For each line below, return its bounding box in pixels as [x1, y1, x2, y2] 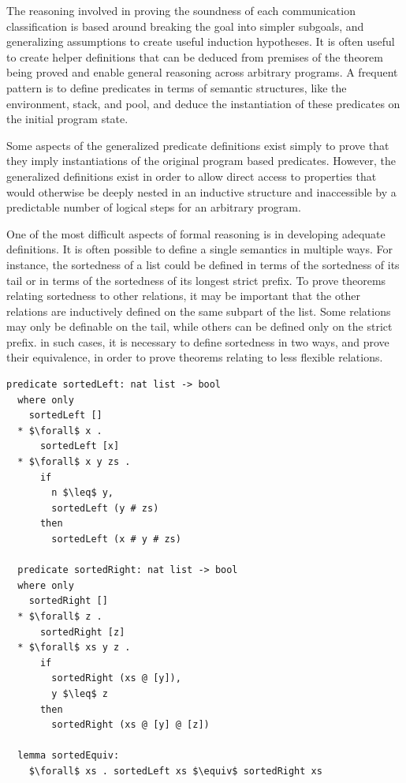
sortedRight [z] [39, 626, 125, 638]
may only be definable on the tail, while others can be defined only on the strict [6, 318, 393, 335]
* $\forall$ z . [17, 610, 102, 622]
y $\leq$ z [51, 687, 108, 699]
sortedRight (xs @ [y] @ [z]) [51, 719, 210, 731]
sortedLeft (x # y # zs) [51, 534, 181, 545]
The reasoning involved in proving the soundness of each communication [6, 2, 356, 18]
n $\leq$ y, [51, 487, 114, 499]
